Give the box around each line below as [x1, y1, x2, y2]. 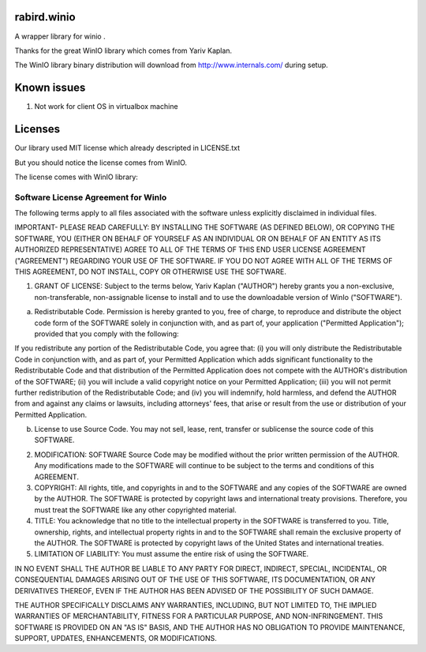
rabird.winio [14, 10, 76, 24]
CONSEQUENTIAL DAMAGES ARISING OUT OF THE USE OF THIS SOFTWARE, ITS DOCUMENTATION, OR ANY [14, 575, 376, 584]
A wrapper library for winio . [14, 32, 106, 41]
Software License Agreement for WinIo [14, 192, 167, 203]
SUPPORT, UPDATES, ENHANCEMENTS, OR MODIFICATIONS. [14, 634, 217, 643]
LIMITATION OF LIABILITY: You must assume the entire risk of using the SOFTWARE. [34, 549, 309, 559]
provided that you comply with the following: [34, 328, 179, 339]
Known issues [14, 81, 86, 95]
